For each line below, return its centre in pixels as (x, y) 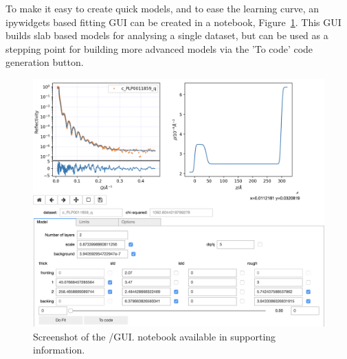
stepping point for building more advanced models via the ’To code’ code (159, 48)
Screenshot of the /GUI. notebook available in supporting (155, 336)
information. (59, 350)
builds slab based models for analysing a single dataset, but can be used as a (167, 35)
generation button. (45, 62)
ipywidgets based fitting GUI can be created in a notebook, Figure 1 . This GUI (173, 22)
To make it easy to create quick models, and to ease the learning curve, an (163, 8)
